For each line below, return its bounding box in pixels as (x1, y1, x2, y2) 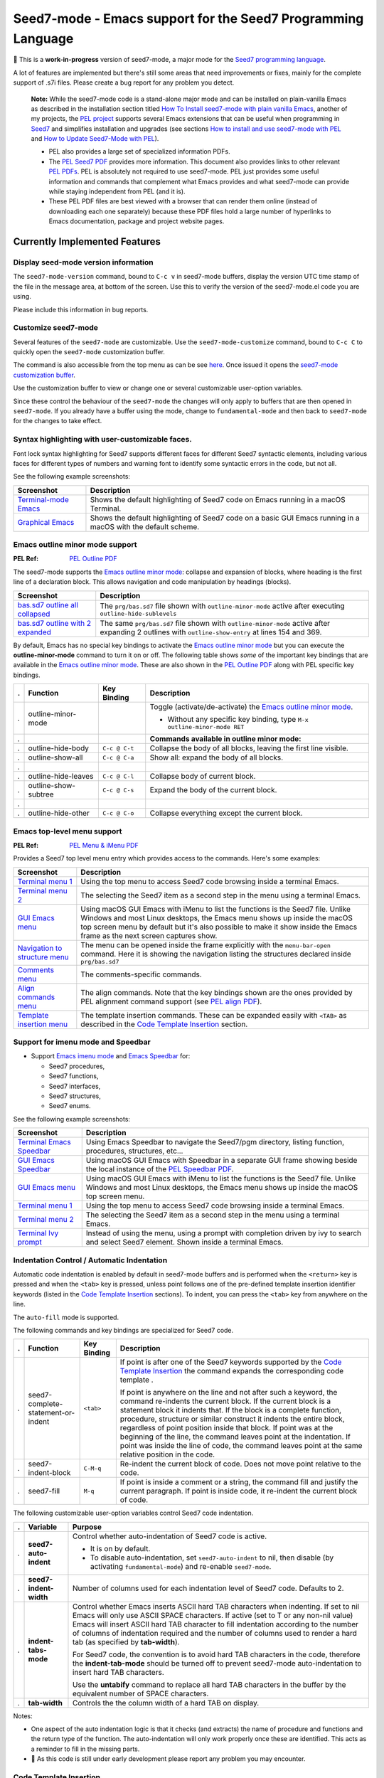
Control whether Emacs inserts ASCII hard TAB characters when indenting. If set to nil (72, 1601, 359, 1611)
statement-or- (28, 1408, 75, 1418)
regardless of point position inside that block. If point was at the (119, 1423, 334, 1433)
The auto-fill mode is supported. (13, 1313, 119, 1321)
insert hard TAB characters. (72, 1667, 165, 1677)
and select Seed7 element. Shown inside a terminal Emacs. (85, 1237, 284, 1247)
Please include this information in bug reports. (13, 305, 149, 314)
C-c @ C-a (102, 754, 134, 761)
